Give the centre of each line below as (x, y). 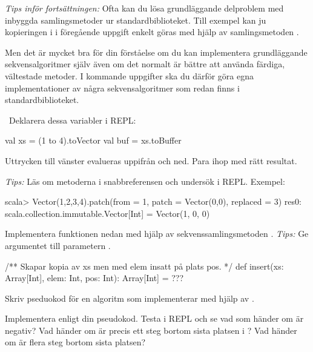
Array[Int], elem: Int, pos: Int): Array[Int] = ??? (94, 278)
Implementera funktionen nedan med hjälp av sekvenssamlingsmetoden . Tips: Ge (157, 234)
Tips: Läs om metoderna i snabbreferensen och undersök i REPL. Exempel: (145, 181)
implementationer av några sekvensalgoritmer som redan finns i (122, 88)
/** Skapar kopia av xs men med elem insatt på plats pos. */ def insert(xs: (144, 266)
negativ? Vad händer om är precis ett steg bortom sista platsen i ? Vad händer (151, 330)
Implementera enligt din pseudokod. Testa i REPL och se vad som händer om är (154, 318)
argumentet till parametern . (58, 245)
